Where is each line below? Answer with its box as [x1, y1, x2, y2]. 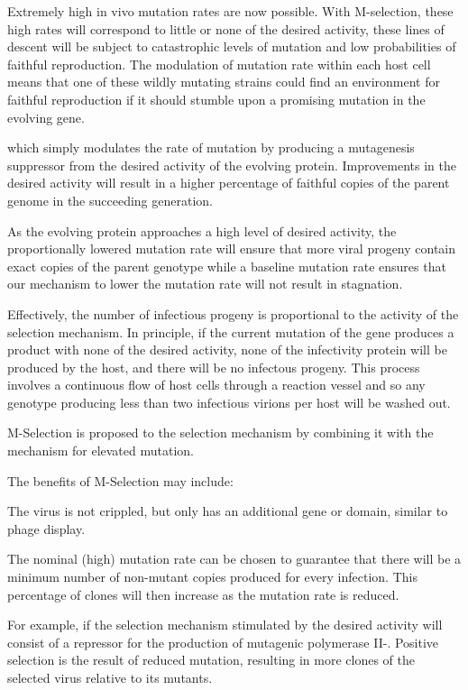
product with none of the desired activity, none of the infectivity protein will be [7, 340, 447, 359]
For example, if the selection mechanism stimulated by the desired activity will [7, 615, 443, 634]
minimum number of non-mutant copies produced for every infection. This [7, 567, 418, 586]
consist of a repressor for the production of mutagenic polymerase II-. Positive [7, 632, 439, 651]
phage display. [7, 519, 86, 538]
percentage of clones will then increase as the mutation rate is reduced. [7, 584, 399, 603]
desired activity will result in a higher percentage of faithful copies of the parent [7, 173, 450, 192]
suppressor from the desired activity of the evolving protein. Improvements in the [7, 155, 457, 174]
